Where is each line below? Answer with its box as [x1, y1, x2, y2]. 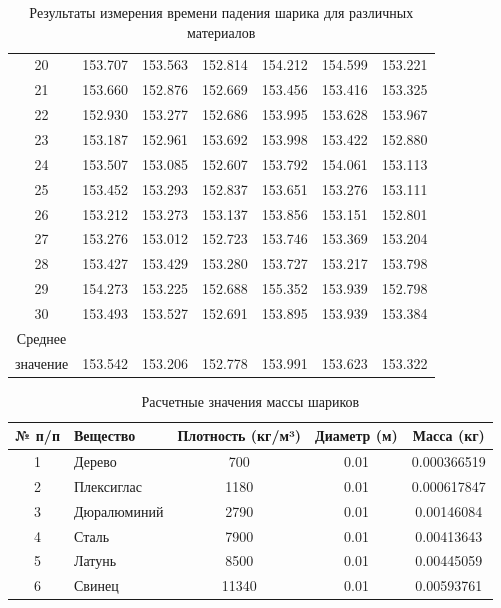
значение [15, 352, 69, 373]
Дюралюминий [74, 500, 164, 521]
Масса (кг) [412, 425, 485, 446]
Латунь [74, 550, 117, 571]
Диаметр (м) [315, 425, 398, 446]
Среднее [16, 327, 67, 348]
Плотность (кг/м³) [177, 425, 302, 446]
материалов [187, 21, 256, 42]
